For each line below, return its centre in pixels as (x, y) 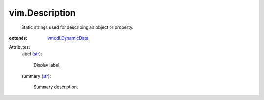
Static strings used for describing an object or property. (77, 27)
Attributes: (20, 47)
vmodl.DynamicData (68, 38)
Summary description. (56, 87)
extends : (18, 38)
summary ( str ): (36, 76)
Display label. (47, 65)
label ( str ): (32, 54)
